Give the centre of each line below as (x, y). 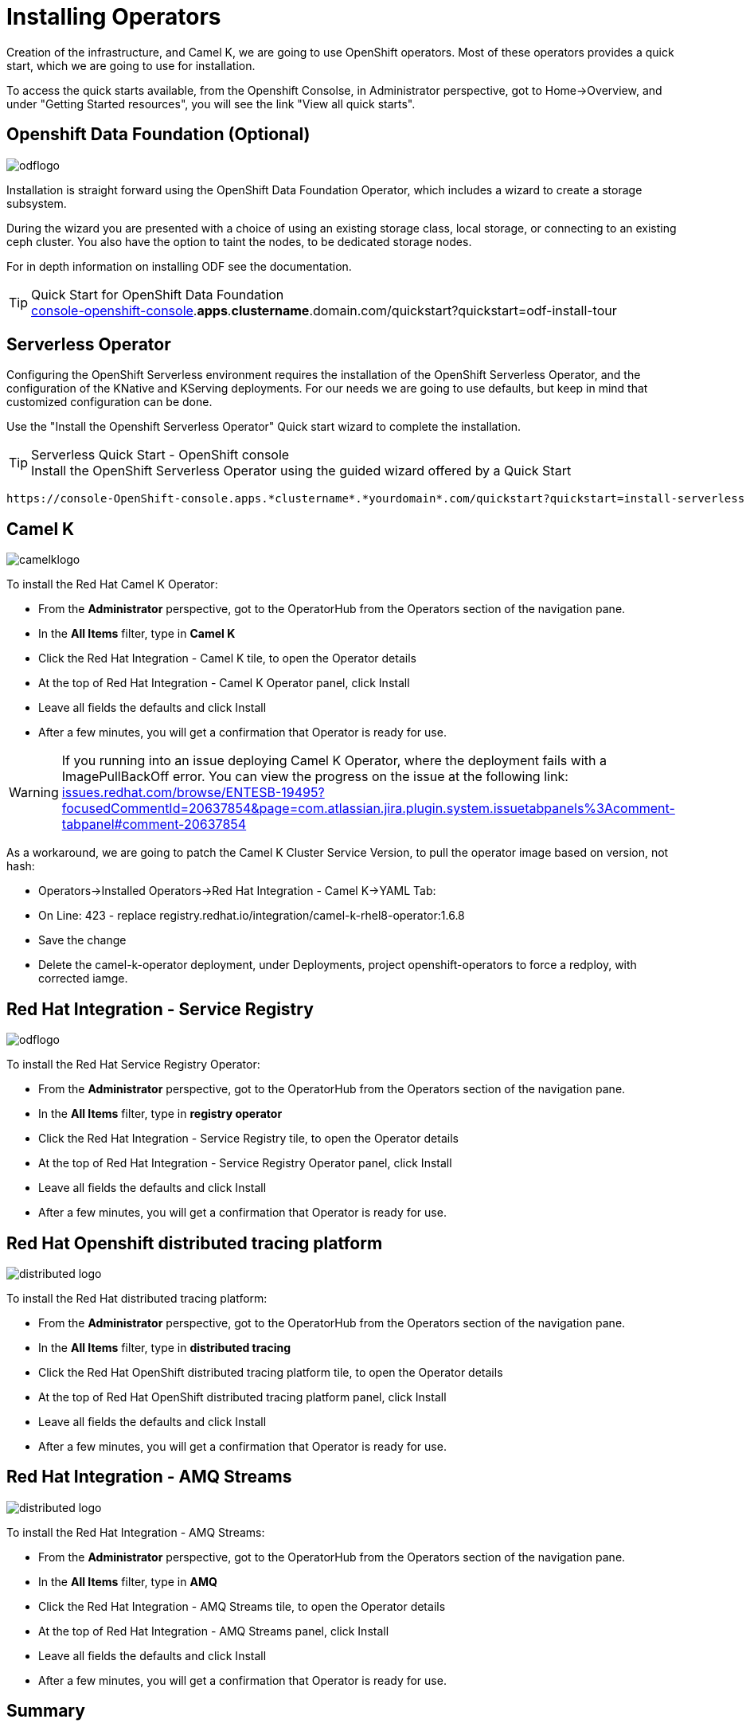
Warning (34, 793)
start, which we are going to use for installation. (131, 65)
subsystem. (37, 203)
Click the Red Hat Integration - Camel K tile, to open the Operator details (227, 658)
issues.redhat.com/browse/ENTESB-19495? (193, 793)
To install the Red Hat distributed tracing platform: (137, 1298)
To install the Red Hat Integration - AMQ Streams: (136, 1532)
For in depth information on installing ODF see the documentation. (179, 266)
